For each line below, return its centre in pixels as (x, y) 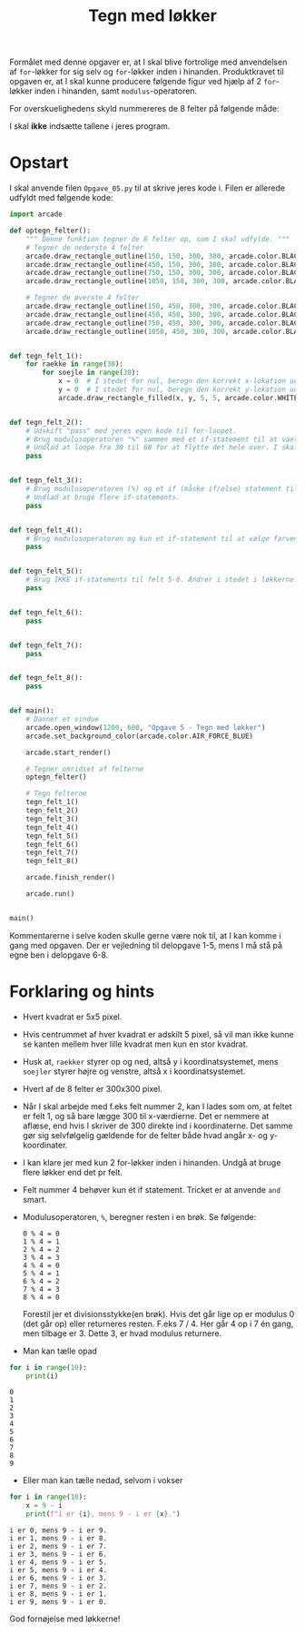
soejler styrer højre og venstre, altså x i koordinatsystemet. (134, 1071)
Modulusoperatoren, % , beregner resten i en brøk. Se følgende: (139, 1216)
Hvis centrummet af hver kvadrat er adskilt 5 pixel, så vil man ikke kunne (158, 1034)
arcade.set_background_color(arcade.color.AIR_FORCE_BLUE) (140, 736)
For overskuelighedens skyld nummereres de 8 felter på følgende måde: (144, 109)
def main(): (32, 711)
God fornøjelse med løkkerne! (65, 1619)
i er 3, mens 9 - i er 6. (58, 1554)
